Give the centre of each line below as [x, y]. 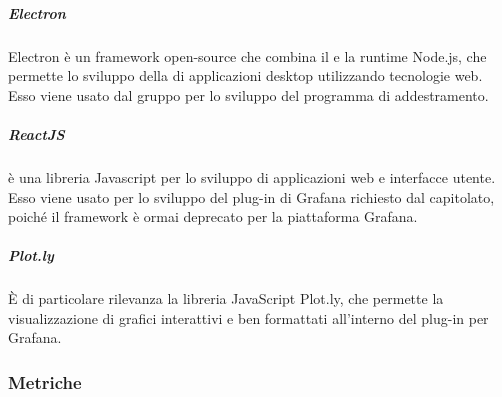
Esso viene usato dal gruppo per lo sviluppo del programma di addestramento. [248, 94]
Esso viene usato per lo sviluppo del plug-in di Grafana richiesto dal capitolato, [251, 196]
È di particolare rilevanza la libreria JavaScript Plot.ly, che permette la [226, 298]
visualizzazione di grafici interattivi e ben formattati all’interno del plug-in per [248, 317]
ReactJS [36, 133]
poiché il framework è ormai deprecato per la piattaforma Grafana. [213, 216]
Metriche [45, 381]
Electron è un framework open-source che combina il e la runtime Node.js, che [247, 55]
